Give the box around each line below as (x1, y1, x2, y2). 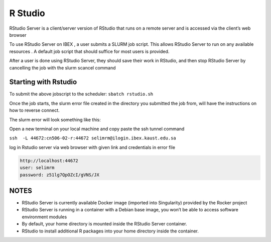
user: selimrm (20, 165, 55, 171)
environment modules (22, 214, 67, 220)
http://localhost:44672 (20, 157, 79, 164)
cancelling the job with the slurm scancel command (9, 64, 116, 70)
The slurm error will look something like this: (9, 116, 101, 123)
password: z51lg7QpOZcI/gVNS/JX (20, 172, 100, 178)
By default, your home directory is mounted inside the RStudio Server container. (22, 221, 188, 227)
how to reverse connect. (9, 107, 60, 113)
